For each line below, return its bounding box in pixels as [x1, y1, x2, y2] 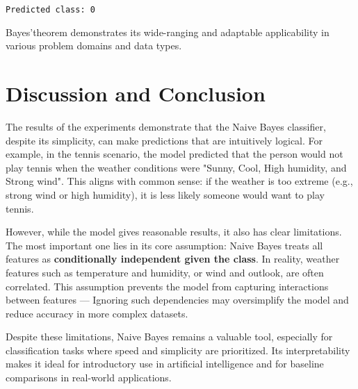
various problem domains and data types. [6, 38, 182, 53]
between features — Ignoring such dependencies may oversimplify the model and [6, 292, 349, 307]
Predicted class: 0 [6, 5, 95, 15]
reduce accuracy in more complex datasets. [6, 306, 188, 320]
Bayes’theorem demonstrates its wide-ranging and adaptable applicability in [6, 24, 329, 39]
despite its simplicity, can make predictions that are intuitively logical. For [6, 133, 323, 147]
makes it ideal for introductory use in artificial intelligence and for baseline [6, 356, 324, 371]
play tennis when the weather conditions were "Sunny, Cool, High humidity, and [6, 160, 347, 174]
